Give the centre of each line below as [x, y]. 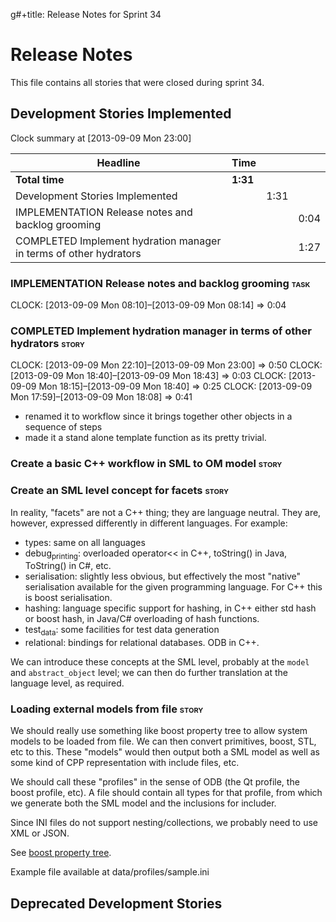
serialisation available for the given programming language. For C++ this [173, 587]
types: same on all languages [85, 542]
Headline [118, 162]
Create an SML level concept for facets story [119, 491]
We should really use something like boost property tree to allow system [159, 731]
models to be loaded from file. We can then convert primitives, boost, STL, [163, 741]
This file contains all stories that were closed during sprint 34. [137, 82]
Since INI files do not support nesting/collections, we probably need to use [164, 823]
